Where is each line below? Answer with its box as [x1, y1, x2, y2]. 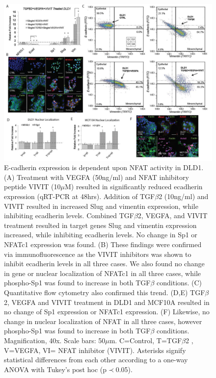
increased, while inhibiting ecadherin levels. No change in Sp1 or [4, 229, 197, 240]
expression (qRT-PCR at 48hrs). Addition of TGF [4, 191, 155, 202]
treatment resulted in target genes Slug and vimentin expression [4, 220, 197, 230]
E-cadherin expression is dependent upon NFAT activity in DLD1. [4, 162, 204, 173]
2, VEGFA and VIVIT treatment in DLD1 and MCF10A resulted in [4, 297, 210, 307]
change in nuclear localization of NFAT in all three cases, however [4, 316, 202, 326]
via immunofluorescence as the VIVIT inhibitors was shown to [4, 249, 191, 259]
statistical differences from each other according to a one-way [4, 354, 188, 365]
